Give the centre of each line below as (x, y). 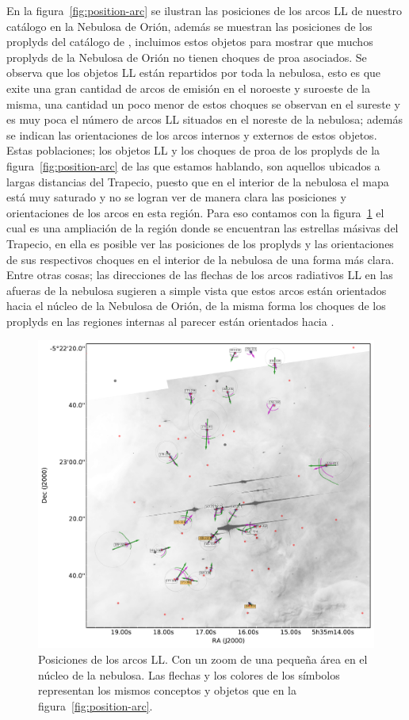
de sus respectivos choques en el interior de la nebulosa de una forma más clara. (201, 259)
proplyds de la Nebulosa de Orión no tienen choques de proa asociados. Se (187, 57)
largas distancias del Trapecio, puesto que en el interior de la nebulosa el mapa (198, 181)
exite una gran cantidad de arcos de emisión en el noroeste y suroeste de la (188, 88)
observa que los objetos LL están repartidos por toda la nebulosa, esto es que (194, 73)
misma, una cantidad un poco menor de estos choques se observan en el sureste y (203, 103)
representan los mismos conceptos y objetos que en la (167, 690)
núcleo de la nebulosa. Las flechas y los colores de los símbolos (189, 674)
